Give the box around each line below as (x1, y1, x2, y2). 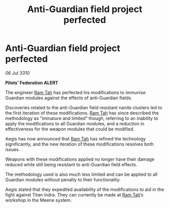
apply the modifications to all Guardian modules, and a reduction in (5, 120, 145, 126)
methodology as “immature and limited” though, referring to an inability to (5, 115, 158, 121)
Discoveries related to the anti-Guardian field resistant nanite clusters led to (5, 104, 162, 110)
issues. (5, 146, 20, 152)
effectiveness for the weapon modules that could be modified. (5, 126, 135, 132)
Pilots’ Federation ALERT (5, 80, 59, 86)
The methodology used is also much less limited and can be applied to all (5, 171, 158, 177)
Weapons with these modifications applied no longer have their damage (5, 156, 155, 162)
